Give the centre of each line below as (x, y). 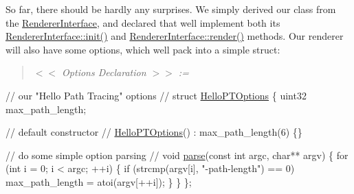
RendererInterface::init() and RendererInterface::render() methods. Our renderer (175, 36)
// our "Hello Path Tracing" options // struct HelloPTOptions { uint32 (156, 95)
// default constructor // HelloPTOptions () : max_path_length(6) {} (154, 132)
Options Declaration (104, 72)
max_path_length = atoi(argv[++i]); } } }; (99, 181)
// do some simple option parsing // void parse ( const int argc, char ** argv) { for (177, 155)
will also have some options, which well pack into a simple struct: (143, 49)
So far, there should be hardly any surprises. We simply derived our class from (171, 9)
